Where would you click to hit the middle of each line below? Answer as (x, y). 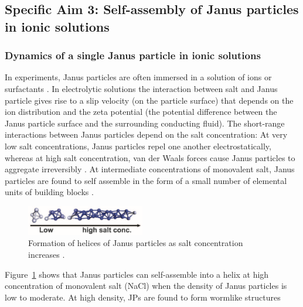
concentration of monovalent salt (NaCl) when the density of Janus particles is (146, 286)
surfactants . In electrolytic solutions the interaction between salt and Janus (141, 88)
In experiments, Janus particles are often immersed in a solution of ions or (138, 77)
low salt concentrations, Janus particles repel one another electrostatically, (138, 146)
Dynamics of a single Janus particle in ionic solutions (133, 55)
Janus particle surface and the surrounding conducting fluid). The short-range (145, 123)
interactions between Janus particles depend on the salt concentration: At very (146, 134)
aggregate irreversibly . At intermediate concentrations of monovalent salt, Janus (150, 169)
